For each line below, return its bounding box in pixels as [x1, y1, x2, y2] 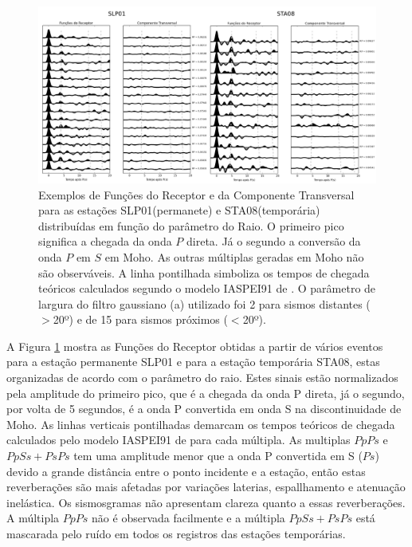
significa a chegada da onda [38, 233, 172, 250]
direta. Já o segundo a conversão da [186, 233, 361, 250]
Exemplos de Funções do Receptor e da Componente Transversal [38, 186, 355, 203]
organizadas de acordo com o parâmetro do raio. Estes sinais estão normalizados [6, 369, 398, 386]
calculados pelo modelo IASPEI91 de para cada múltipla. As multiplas [6, 431, 351, 448]
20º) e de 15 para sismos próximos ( [53, 311, 228, 328]
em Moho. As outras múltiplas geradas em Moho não [104, 248, 364, 265]
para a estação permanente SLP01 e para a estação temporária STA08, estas [6, 353, 380, 370]
